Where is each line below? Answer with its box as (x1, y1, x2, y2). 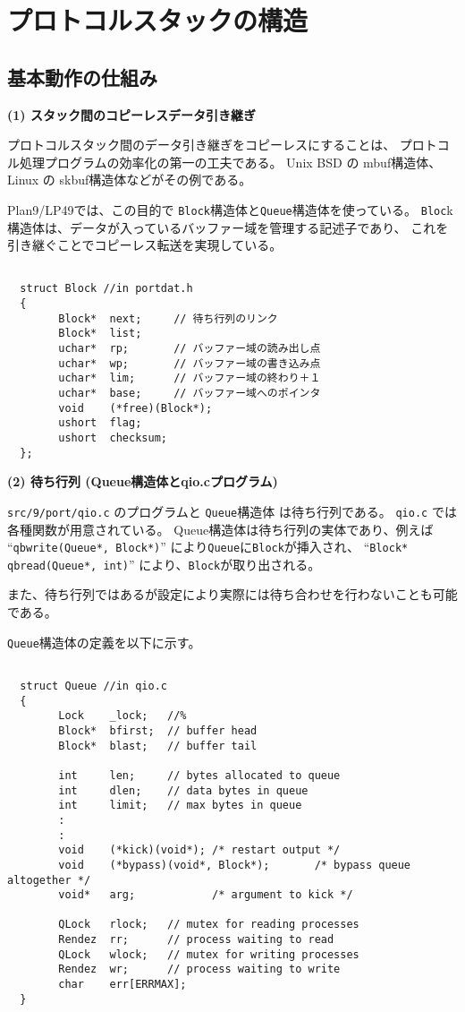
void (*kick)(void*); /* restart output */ (58, 844, 341, 857)
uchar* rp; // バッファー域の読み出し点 (58, 342, 321, 356)
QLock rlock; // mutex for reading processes (58, 918, 359, 931)
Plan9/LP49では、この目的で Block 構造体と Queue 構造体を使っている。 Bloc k (7, 200, 453, 219)
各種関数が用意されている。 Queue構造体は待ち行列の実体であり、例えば (7, 519, 434, 538)
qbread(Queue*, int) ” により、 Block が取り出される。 (7, 554, 321, 573)
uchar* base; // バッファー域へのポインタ (58, 387, 321, 400)
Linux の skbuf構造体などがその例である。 (7, 170, 252, 189)
